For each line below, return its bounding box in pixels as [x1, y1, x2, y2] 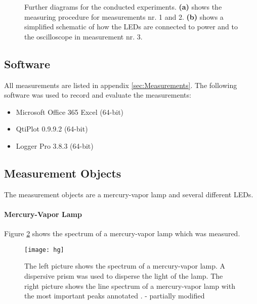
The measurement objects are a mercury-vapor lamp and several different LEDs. [4, 189, 253, 199]
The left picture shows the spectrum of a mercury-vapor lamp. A [24, 260, 226, 271]
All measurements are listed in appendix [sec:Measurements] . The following [4, 79, 237, 90]
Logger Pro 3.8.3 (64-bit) [16, 140, 94, 151]
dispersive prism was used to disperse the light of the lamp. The [24, 270, 223, 281]
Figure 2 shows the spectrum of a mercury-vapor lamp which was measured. [4, 228, 240, 239]
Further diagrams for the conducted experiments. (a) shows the [24, 2, 222, 12]
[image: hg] [24, 246, 64, 253]
